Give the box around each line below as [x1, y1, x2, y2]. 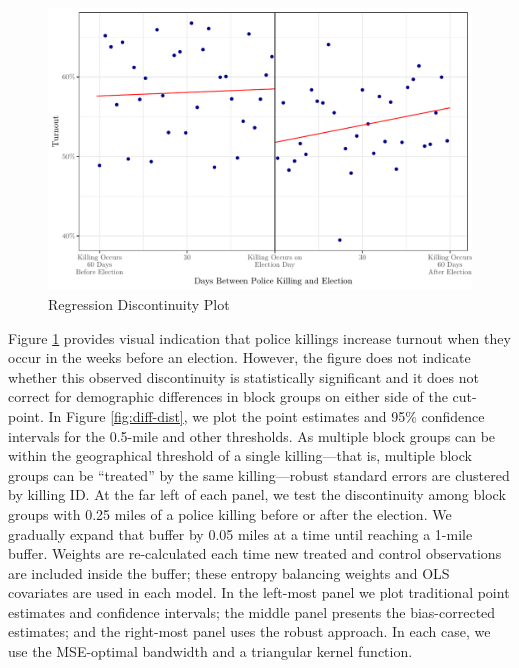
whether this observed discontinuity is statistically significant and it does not [8, 366, 479, 387]
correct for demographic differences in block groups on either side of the [8, 386, 448, 407]
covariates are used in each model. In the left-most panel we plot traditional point [8, 582, 510, 603]
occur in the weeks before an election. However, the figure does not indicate [8, 347, 471, 368]
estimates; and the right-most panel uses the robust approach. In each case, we [8, 621, 491, 642]
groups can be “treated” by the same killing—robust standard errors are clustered [8, 464, 510, 485]
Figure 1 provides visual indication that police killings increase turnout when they [8, 327, 511, 348]
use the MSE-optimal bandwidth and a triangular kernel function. [8, 641, 413, 662]
